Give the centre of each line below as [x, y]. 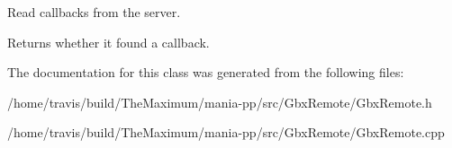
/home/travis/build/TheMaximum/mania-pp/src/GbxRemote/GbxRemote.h [220, 102]
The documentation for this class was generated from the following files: [206, 72]
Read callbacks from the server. [94, 12]
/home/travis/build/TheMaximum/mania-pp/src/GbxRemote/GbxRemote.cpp [226, 132]
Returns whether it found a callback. [108, 42]
